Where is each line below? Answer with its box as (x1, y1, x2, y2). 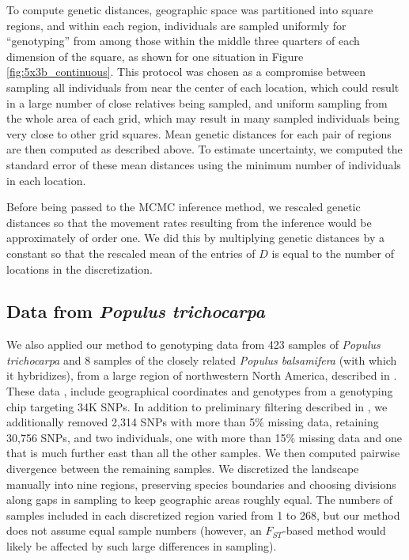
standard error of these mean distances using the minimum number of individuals (6, 156, 401, 172)
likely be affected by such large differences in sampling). (6, 538, 277, 554)
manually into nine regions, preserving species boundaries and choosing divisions (6, 475, 396, 492)
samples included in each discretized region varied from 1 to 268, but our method (6, 506, 400, 523)
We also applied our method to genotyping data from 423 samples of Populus (6, 336, 381, 353)
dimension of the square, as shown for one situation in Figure (6, 47, 304, 64)
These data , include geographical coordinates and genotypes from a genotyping (6, 383, 393, 399)
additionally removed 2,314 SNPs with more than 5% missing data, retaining (6, 414, 379, 430)
